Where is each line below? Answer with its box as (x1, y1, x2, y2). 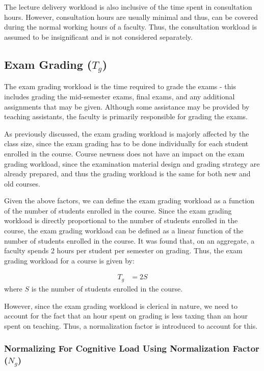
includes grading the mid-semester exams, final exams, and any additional (4, 91, 235, 101)
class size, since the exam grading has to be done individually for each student (4, 138, 249, 149)
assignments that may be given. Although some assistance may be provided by (4, 101, 250, 112)
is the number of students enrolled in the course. (31, 283, 183, 294)
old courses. (4, 178, 40, 189)
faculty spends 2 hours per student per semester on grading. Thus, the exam (4, 245, 243, 256)
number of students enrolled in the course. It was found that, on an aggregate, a (4, 235, 255, 246)
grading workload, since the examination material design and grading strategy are (4, 158, 260, 169)
